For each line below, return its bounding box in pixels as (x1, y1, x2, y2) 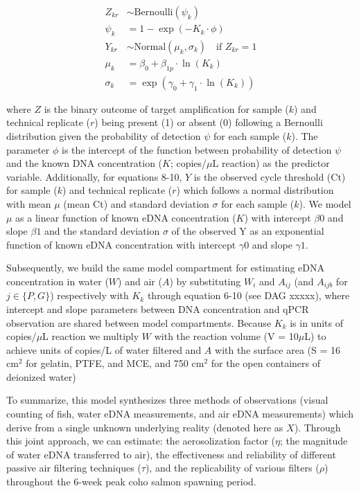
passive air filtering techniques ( (6, 460, 141, 475)
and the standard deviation (44, 224, 160, 238)
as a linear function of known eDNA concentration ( (15, 210, 236, 224)
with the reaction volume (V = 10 (154, 329, 299, 343)
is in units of (290, 315, 343, 330)
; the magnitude (280, 433, 348, 448)
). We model (299, 196, 351, 210)
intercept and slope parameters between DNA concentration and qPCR (6, 301, 309, 316)
